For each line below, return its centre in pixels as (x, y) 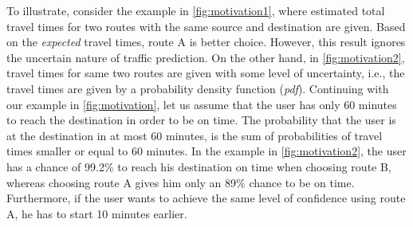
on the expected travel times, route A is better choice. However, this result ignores (206, 42)
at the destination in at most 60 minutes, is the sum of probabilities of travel (195, 135)
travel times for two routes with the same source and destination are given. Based (206, 26)
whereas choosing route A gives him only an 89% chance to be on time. (181, 182)
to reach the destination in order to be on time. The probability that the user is (201, 120)
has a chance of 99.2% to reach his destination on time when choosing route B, (199, 166)
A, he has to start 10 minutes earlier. (97, 213)
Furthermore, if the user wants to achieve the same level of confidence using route (206, 198)
